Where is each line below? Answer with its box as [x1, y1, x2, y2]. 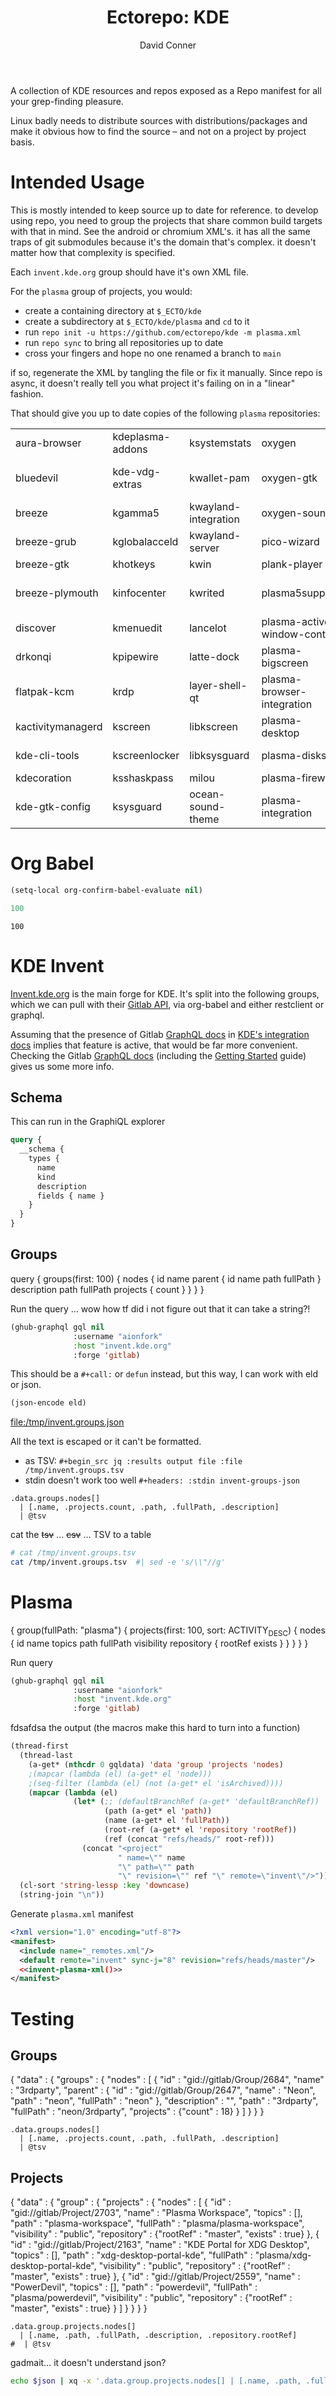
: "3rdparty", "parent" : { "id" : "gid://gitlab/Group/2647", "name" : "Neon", [10, 2084, 316, 2096]
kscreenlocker [112, 748, 180, 762]
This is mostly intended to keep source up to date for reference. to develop [10, 204, 319, 216]
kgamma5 [112, 506, 160, 520]
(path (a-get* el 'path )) [104, 1806, 213, 1816]
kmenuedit [112, 621, 163, 635]
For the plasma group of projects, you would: [10, 285, 193, 297]
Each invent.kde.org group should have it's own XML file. [10, 266, 249, 278]
